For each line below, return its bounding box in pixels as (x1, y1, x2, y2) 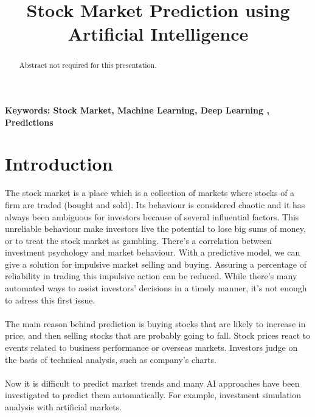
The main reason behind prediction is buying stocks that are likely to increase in (5, 317, 306, 330)
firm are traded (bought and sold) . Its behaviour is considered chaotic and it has (5, 198, 305, 211)
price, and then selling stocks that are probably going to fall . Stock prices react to (5, 329, 311, 342)
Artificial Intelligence (67, 21, 249, 46)
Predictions (5, 115, 54, 128)
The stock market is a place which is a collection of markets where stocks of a (5, 186, 295, 199)
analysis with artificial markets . (5, 401, 122, 413)
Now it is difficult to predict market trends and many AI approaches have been (5, 376, 300, 389)
